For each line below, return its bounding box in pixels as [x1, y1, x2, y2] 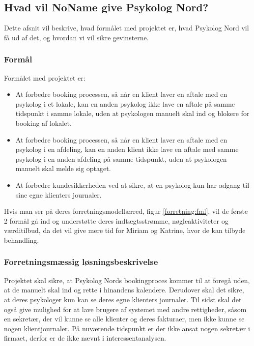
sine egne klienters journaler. [15, 189, 102, 200]
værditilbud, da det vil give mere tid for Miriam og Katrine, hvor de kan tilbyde [4, 225, 246, 235]
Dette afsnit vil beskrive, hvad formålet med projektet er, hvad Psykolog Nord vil [4, 23, 249, 33]
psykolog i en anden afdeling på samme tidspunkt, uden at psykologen [15, 153, 227, 164]
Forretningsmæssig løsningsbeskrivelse [4, 256, 158, 268]
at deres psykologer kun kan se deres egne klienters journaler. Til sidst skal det [4, 294, 242, 304]
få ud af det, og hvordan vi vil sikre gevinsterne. [4, 32, 149, 42]
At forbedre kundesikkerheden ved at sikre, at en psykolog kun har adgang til [15, 179, 250, 190]
